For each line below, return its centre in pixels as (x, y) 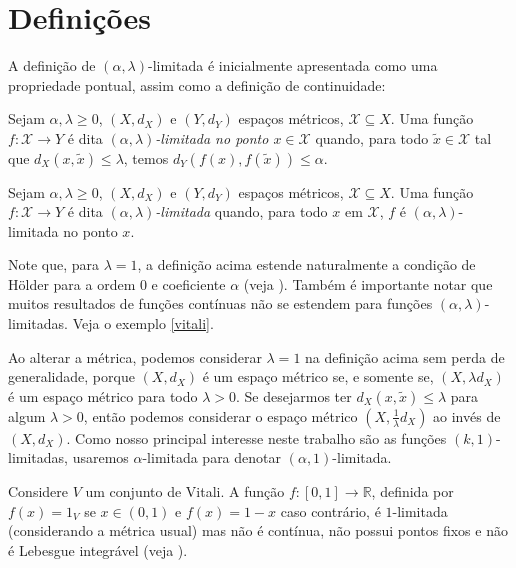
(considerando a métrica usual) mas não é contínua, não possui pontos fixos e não (258, 530)
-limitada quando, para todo (241, 211)
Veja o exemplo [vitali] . (143, 323)
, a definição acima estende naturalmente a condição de (306, 264)
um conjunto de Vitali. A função (185, 491)
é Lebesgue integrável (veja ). (98, 549)
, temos (146, 157)
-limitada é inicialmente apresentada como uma (293, 65)
